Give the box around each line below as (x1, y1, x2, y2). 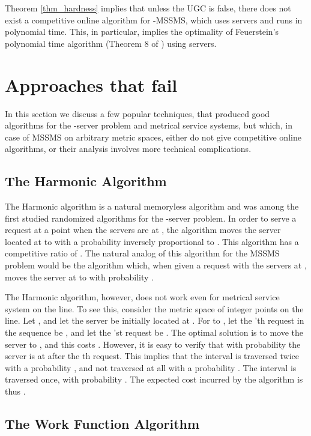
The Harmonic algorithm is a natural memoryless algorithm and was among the (5, 200, 299, 213)
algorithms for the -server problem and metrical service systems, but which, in (5, 119, 293, 132)
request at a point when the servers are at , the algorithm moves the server (5, 223, 281, 236)
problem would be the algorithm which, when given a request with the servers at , (5, 259, 307, 271)
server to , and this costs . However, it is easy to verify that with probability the (5, 338, 301, 350)
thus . (5, 384, 26, 397)
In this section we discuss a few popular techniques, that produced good (5, 107, 270, 120)
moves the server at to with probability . (5, 270, 154, 283)
